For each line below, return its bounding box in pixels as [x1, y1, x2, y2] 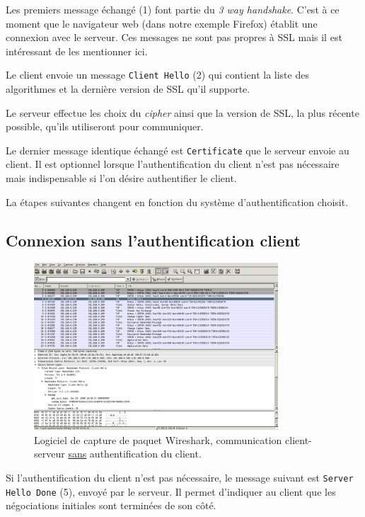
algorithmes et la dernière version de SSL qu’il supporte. [6, 81, 250, 96]
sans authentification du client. [68, 446, 202, 461]
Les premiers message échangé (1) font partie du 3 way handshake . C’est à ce [6, 2, 340, 16]
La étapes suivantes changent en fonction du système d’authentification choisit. [6, 194, 349, 209]
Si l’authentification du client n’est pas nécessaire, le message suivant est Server [6, 470, 354, 485]
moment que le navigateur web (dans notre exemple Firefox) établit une [6, 16, 318, 30]
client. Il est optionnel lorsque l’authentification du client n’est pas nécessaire [6, 157, 340, 171]
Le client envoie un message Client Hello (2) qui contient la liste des [6, 67, 309, 82]
